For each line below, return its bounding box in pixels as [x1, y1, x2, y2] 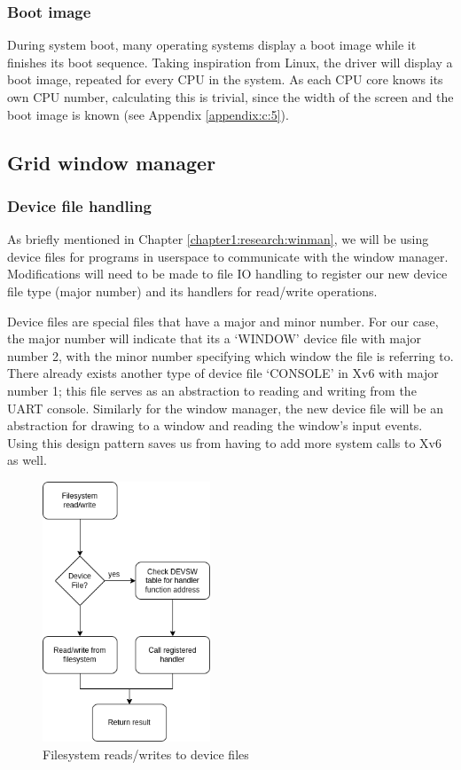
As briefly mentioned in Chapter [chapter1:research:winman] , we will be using [7, 230, 429, 248]
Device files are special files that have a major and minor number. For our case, [7, 311, 439, 330]
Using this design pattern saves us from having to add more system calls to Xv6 [7, 433, 441, 452]
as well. [7, 451, 47, 469]
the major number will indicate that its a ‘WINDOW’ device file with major [7, 329, 422, 348]
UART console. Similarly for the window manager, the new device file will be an [7, 398, 443, 417]
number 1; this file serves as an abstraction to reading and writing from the [7, 381, 417, 399]
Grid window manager [7, 148, 216, 176]
